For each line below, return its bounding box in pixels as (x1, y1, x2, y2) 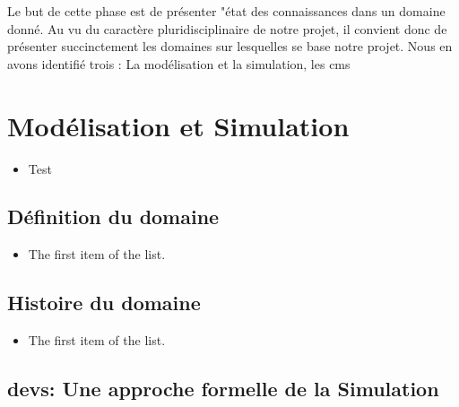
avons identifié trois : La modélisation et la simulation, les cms (7, 54, 351, 73)
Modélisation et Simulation (7, 107, 350, 143)
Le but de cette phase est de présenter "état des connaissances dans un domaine (7, 2, 446, 20)
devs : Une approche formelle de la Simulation (7, 375, 439, 403)
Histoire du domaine (7, 289, 201, 316)
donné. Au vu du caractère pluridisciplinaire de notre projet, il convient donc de (7, 19, 447, 38)
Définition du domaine (7, 203, 220, 230)
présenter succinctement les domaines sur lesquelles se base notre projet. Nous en (7, 37, 453, 56)
